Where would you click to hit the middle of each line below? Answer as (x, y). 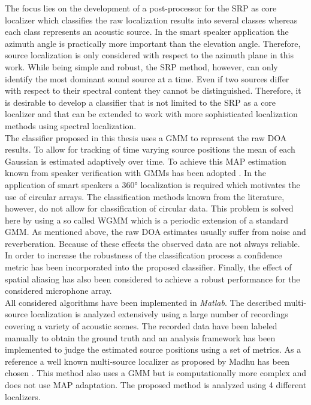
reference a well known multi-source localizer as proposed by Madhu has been (147, 361)
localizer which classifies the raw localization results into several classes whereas (151, 20)
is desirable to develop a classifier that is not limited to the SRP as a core (141, 102)
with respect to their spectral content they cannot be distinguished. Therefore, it (153, 90)
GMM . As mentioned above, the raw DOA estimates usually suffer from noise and (155, 232)
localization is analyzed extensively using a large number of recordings (159, 314)
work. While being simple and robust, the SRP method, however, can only (141, 66)
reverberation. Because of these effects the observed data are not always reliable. (153, 243)
